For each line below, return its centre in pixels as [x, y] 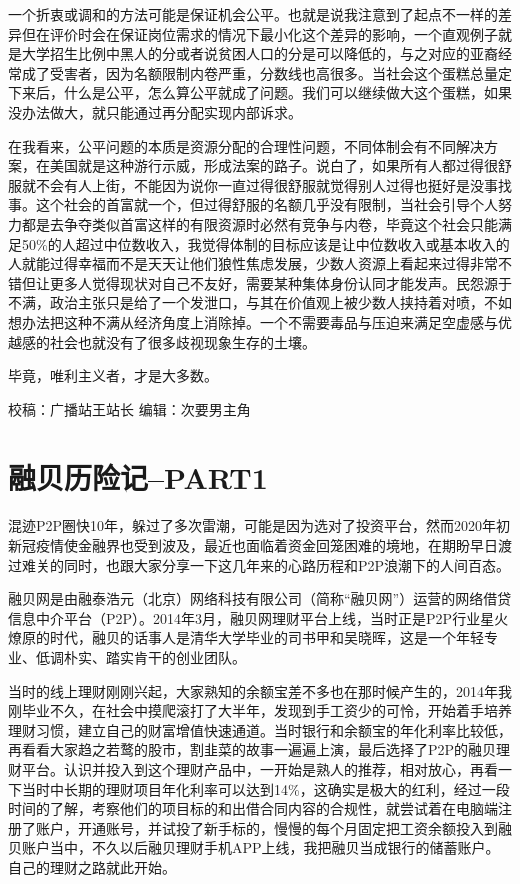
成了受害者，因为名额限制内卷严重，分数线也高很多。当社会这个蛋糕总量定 [266, 72]
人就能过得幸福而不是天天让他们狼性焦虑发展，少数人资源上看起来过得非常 [253, 263]
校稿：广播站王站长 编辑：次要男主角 [129, 408]
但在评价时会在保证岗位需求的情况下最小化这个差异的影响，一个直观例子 [259, 33]
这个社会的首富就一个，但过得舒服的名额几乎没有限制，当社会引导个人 [266, 204]
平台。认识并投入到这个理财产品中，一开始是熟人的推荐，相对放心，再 [252, 768]
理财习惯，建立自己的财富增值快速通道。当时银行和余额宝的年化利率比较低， [260, 729]
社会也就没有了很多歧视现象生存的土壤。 [182, 341]
